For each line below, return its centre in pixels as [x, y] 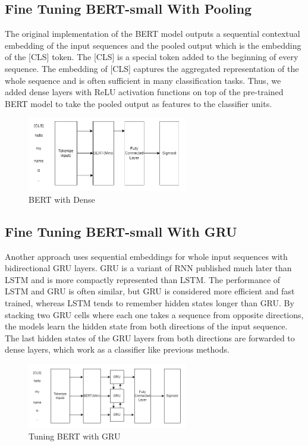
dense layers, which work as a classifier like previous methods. [117, 349]
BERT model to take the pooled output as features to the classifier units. [139, 103]
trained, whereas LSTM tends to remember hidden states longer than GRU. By [150, 303]
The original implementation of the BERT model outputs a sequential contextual [153, 34]
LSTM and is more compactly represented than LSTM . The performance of [143, 279]
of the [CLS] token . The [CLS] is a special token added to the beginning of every [152, 57]
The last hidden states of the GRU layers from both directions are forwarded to [150, 337]
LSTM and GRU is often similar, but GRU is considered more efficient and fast [150, 291]
